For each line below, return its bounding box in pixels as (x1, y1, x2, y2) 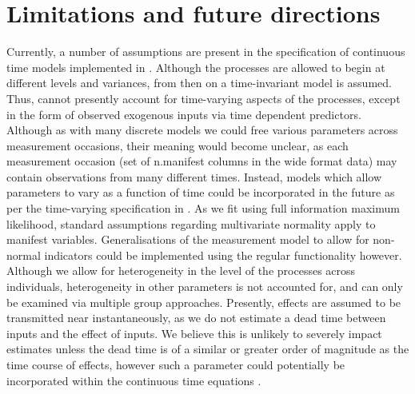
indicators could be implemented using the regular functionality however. (44, 246, 402, 263)
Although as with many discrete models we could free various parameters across (6, 121, 398, 138)
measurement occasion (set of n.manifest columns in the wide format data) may (6, 153, 397, 169)
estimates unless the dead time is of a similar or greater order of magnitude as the (6, 340, 409, 357)
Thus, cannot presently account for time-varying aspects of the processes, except (6, 90, 401, 106)
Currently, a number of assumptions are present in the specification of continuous (6, 43, 405, 60)
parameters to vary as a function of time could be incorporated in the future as (6, 184, 395, 201)
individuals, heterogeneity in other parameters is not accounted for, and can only (6, 278, 403, 295)
